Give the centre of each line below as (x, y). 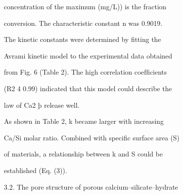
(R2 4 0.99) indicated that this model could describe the (88, 88)
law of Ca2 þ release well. (42, 105)
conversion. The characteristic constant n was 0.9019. (83, 23)
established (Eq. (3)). (36, 170)
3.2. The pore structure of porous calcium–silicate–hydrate (91, 186)
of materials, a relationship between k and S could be (83, 154)
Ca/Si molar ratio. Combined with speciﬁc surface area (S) (92, 137)
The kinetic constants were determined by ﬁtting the (82, 39)
